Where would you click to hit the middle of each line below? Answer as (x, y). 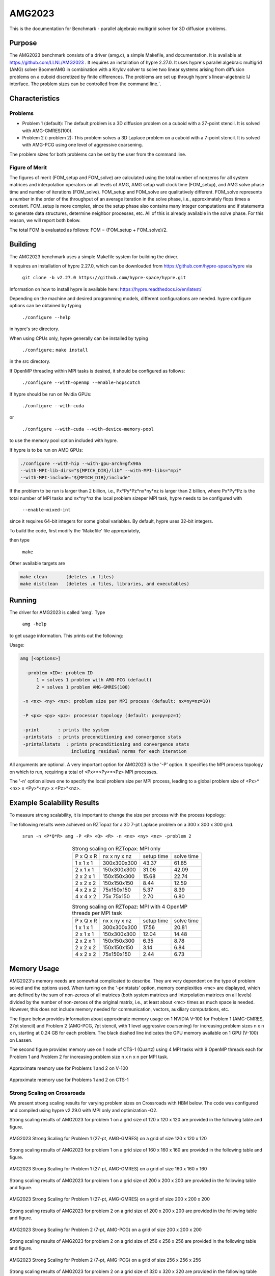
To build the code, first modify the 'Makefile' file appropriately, (75, 530)
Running (23, 600)
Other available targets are (37, 563)
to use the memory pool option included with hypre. (64, 440)
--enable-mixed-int (46, 510)
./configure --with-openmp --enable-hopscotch (81, 383)
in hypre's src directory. (34, 329)
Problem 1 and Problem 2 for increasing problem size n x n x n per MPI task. (89, 1057)
